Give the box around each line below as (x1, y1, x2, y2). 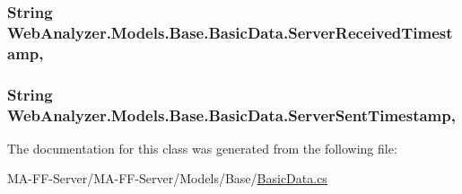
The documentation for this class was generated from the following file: (7, 138, 397, 157)
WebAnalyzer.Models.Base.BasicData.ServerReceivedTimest (7, 21, 453, 43)
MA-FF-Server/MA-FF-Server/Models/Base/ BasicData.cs (7, 169, 327, 188)
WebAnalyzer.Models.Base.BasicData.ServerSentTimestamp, (7, 103, 456, 126)
